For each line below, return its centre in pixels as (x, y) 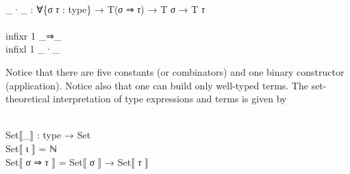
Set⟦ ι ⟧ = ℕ (32, 148)
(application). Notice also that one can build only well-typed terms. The (157, 85)
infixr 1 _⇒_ (34, 35)
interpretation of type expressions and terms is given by (170, 99)
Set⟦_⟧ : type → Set (48, 135)
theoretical (28, 99)
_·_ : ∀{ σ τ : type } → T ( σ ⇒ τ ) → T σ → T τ (105, 9)
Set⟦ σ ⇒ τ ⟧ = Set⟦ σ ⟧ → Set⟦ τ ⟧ (77, 161)
